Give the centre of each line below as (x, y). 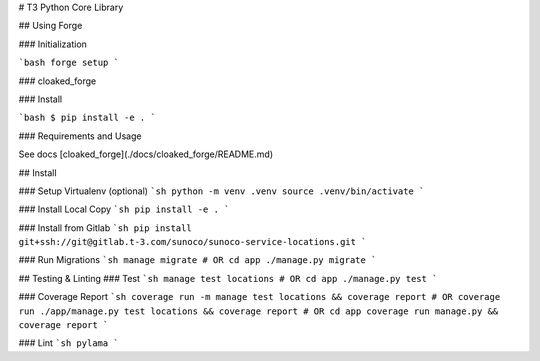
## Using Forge (50, 26)
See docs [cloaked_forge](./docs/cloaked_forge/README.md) (146, 154)
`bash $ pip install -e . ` (87, 118)
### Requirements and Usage (80, 136)
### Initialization (52, 44)
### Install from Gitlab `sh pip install (105, 227)
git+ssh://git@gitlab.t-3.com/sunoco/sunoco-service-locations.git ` (192, 242)
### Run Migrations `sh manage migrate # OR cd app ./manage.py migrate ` (197, 260)
